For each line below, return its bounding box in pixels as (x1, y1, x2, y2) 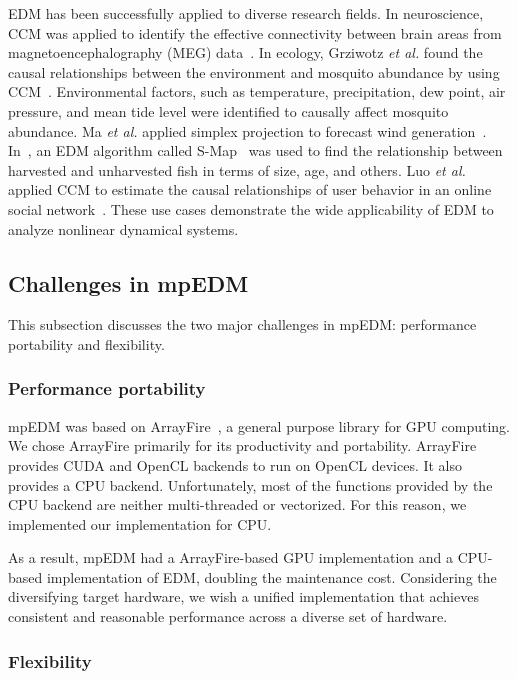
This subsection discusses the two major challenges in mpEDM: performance (8, 314, 477, 335)
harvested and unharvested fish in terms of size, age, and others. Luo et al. (8, 159, 466, 180)
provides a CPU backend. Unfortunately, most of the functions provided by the (8, 474, 493, 495)
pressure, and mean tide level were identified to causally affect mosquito (8, 100, 449, 121)
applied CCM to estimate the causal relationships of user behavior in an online (8, 179, 492, 200)
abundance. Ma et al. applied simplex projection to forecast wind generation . (8, 120, 487, 141)
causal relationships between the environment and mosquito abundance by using (8, 61, 500, 82)
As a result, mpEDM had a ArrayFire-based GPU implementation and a (8, 547, 454, 568)
